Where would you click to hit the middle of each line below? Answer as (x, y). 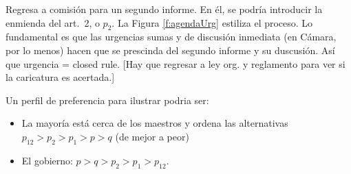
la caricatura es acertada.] (60, 77)
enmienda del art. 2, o (53, 22)
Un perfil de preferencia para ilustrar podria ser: (107, 100)
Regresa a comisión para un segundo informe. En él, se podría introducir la (164, 9)
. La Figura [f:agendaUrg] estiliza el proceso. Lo (212, 22)
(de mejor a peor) (152, 136)
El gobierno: (47, 160)
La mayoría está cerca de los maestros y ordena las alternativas (155, 123)
